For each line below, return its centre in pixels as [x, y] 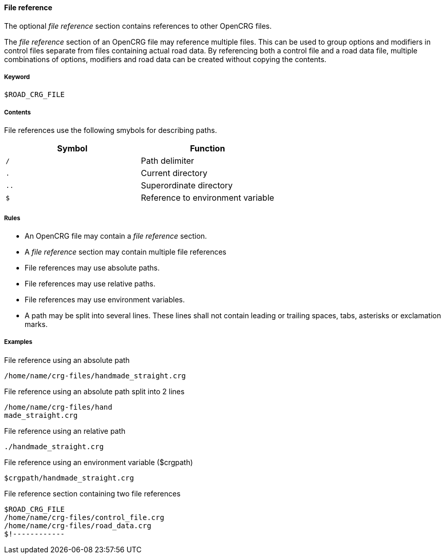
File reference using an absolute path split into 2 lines [94, 391]
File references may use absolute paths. [92, 267]
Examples [18, 342]
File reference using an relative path [65, 431]
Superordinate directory [187, 186]
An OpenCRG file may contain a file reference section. [116, 236]
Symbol [72, 149]
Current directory [174, 173]
